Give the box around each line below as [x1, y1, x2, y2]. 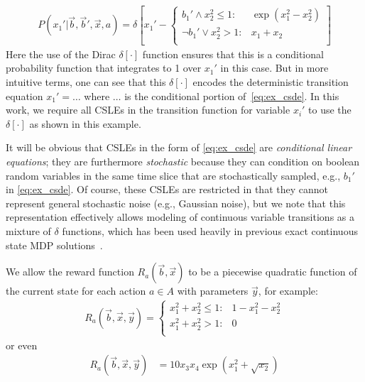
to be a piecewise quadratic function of [188, 264, 357, 279]
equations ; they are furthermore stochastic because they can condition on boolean [6, 154, 360, 169]
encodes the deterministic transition [192, 75, 349, 89]
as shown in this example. [29, 116, 141, 131]
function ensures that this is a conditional [142, 46, 324, 61]
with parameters [177, 283, 249, 298]
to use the [308, 102, 352, 117]
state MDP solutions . [6, 237, 103, 252]
